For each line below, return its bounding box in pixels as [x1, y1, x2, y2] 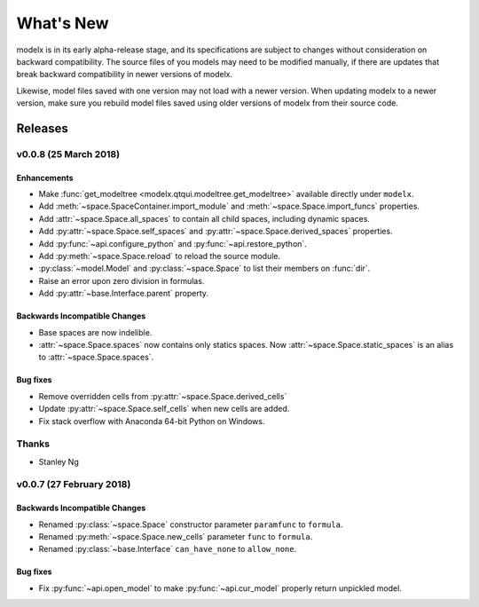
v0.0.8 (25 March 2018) [16, 147, 120, 160]
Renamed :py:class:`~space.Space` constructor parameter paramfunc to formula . [38, 519, 343, 530]
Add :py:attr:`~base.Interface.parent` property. [38, 288, 208, 299]
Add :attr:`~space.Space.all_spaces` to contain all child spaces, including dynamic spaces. [38, 213, 370, 224]
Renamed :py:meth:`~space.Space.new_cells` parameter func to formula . [38, 532, 313, 542]
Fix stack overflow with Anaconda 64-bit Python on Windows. [38, 415, 265, 426]
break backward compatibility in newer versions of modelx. [16, 69, 233, 80]
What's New [16, 13, 110, 33]
